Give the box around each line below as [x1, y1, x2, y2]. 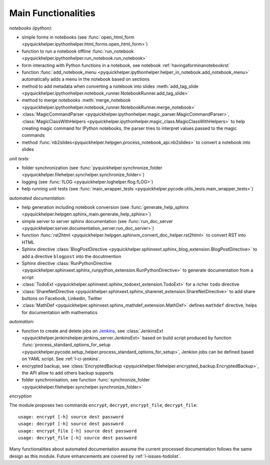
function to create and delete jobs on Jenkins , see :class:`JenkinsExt [21, 328, 163, 334]
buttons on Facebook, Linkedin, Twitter [21, 296, 102, 301]
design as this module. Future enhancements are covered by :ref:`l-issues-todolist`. [9, 453, 181, 459]
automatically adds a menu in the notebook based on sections [21, 76, 150, 82]
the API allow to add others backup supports [21, 370, 113, 376]
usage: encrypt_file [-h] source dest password [18, 428, 137, 433]
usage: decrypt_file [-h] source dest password [18, 435, 137, 441]
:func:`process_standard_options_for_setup [21, 342, 111, 348]
